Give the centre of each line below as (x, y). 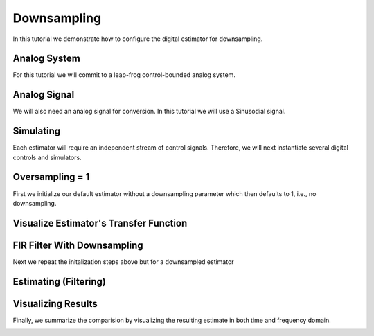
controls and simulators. (47, 157)
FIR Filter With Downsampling (78, 245)
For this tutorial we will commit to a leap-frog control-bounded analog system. (124, 75)
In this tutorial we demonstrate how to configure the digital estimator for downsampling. (138, 39)
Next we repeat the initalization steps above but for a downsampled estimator (124, 262)
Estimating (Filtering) (60, 282)
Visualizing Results (55, 304)
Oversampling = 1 (51, 177)
